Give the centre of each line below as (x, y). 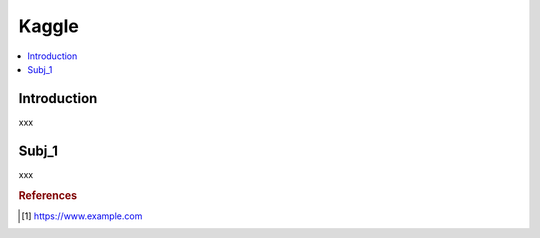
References (48, 195)
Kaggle (49, 26)
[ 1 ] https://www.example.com (82, 216)
